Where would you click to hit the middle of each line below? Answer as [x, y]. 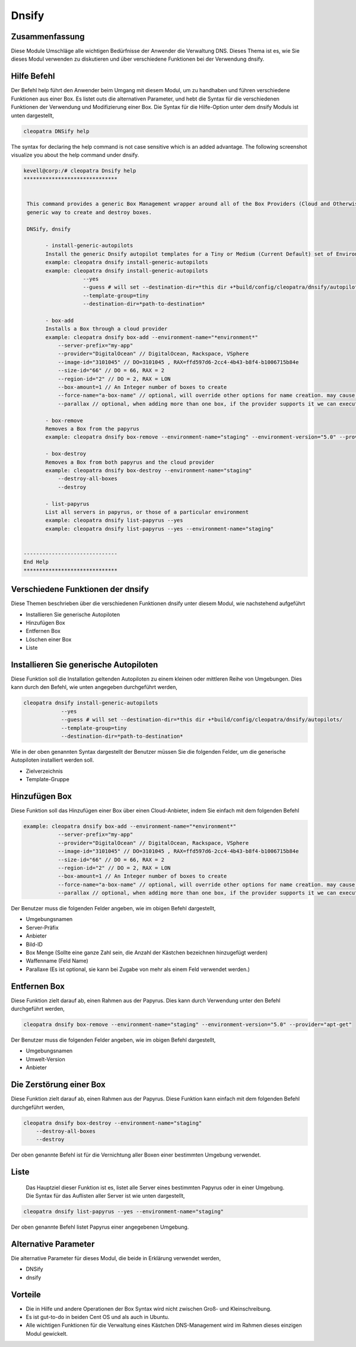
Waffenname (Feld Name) [57, 961]
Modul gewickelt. [47, 1333]
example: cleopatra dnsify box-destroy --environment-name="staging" [149, 470]
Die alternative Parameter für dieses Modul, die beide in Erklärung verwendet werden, [116, 1258]
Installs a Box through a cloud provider [107, 329]
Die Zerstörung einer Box [58, 1085]
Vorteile [26, 1294]
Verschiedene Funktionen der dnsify [80, 589]
